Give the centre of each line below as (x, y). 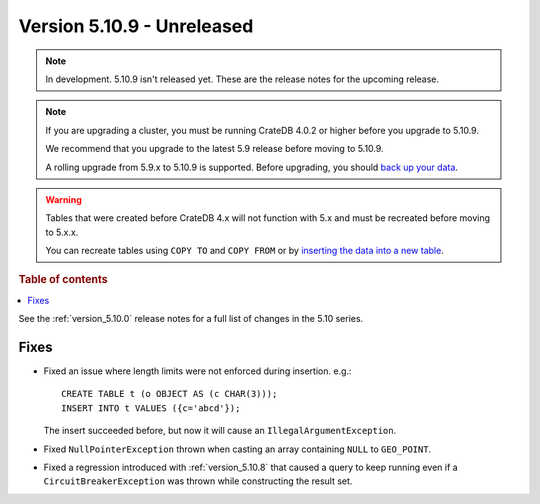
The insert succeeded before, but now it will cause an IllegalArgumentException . (220, 431)
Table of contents (63, 280)
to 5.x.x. (62, 232)
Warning (63, 199)
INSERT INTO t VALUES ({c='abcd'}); (151, 408)
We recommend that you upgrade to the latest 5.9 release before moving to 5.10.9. (214, 149)
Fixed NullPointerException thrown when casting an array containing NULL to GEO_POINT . (237, 449)
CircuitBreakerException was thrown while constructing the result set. (198, 481)
